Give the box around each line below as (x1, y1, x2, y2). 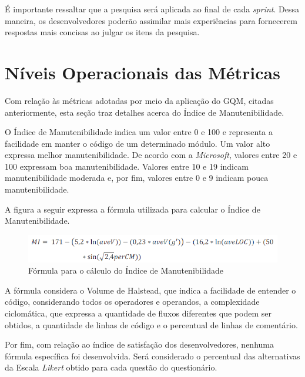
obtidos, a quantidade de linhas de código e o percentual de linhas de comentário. (5, 318, 298, 331)
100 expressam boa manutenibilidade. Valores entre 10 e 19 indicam (5, 160, 249, 172)
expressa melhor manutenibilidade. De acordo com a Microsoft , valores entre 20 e (5, 149, 297, 161)
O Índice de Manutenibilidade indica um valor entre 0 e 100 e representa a (5, 126, 273, 138)
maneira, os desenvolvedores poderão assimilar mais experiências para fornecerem (5, 14, 297, 26)
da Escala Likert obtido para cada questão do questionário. (5, 361, 217, 373)
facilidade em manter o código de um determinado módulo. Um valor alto (5, 137, 270, 149)
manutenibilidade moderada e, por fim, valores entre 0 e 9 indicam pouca (5, 171, 269, 184)
